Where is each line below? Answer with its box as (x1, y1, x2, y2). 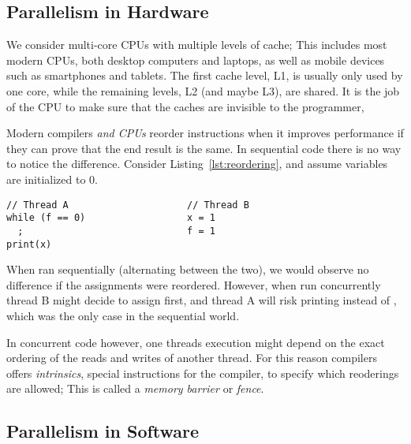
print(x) (6, 238, 52, 250)
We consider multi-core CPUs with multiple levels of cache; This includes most (6, 36, 387, 53)
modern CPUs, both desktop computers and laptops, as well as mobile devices (6, 51, 385, 68)
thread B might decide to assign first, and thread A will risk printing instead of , (6, 292, 397, 308)
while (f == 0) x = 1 (6, 212, 215, 224)
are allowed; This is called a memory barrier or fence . (6, 380, 264, 397)
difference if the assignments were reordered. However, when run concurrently (6, 276, 381, 293)
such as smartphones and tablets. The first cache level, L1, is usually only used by (6, 67, 403, 84)
